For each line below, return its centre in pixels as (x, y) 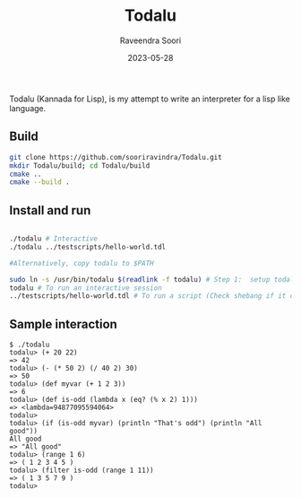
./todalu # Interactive (54, 239)
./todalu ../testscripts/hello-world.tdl (88, 247)
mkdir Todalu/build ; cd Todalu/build (80, 166)
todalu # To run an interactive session (86, 288)
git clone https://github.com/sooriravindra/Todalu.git (116, 157)
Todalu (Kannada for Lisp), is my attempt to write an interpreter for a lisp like (150, 99)
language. (28, 108)
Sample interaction (64, 324)
